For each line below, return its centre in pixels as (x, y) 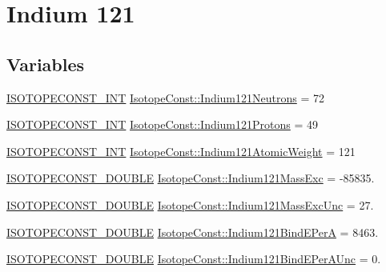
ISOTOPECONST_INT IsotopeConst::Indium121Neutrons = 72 (165, 97)
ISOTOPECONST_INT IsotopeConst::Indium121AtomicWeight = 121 (181, 151)
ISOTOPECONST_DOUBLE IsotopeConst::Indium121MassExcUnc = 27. (190, 204)
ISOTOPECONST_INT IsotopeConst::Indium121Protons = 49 (163, 124)
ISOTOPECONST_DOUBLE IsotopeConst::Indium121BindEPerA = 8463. (193, 232)
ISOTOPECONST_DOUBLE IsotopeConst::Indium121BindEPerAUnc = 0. (194, 259)
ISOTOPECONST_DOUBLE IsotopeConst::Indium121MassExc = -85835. (191, 178)
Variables (46, 64)
